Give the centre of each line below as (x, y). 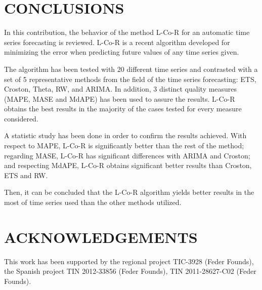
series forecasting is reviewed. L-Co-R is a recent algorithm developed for (117, 42)
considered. (21, 118)
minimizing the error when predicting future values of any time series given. (122, 52)
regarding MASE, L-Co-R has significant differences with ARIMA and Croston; (127, 155)
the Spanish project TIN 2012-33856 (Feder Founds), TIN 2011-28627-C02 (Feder (130, 271)
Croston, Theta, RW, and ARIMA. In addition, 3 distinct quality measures (121, 89)
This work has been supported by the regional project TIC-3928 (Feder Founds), (129, 261)
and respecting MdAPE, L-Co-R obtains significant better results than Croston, (128, 165)
